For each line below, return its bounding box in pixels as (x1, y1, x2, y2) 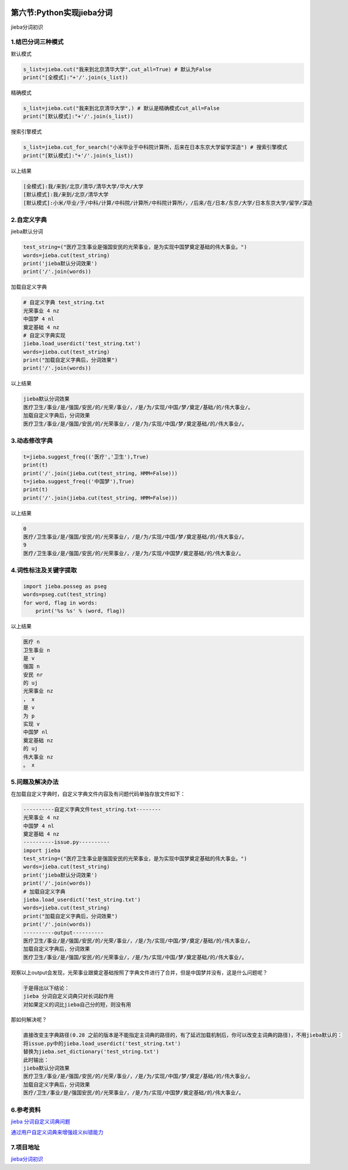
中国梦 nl (23, 729, 48, 736)
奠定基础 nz (23, 737, 53, 744)
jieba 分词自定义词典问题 (11, 1118, 70, 1125)
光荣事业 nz (23, 687, 53, 694)
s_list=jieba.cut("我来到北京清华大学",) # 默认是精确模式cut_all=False (23, 105, 220, 112)
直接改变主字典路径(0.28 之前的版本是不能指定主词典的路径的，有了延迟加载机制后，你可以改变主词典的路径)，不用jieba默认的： (23, 1032, 343, 1038)
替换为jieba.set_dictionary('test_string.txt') (23, 1048, 159, 1055)
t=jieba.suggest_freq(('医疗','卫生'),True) (23, 453, 149, 460)
